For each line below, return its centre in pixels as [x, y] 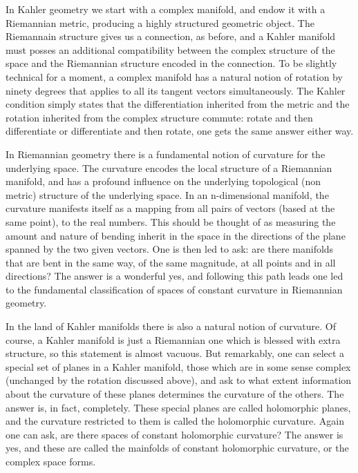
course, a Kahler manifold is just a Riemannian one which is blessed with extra [173, 339]
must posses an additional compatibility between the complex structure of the [170, 49]
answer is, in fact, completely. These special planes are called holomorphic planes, [178, 407]
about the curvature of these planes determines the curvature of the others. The [175, 394]
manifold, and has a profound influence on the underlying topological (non [163, 181]
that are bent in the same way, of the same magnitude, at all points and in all [171, 262]
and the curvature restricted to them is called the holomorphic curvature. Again [175, 421]
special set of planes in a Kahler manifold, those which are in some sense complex [178, 366]
